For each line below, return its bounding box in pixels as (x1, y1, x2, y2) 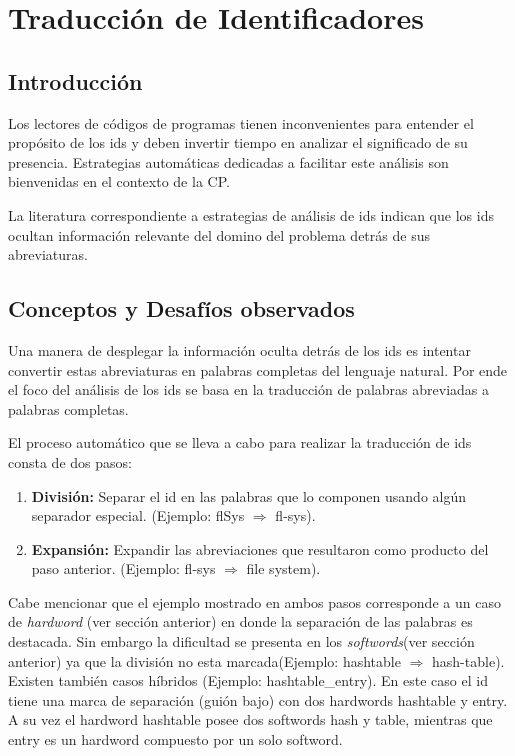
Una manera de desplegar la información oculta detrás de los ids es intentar (8, 339, 471, 360)
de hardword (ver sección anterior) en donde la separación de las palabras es (8, 611, 473, 632)
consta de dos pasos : (8, 451, 132, 472)
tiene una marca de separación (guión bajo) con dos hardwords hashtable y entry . (8, 689, 508, 710)
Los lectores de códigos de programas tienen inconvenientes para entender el (8, 112, 474, 133)
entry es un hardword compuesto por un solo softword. (8, 729, 343, 750)
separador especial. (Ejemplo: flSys (31, 505, 245, 526)
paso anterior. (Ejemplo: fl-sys (31, 558, 216, 579)
